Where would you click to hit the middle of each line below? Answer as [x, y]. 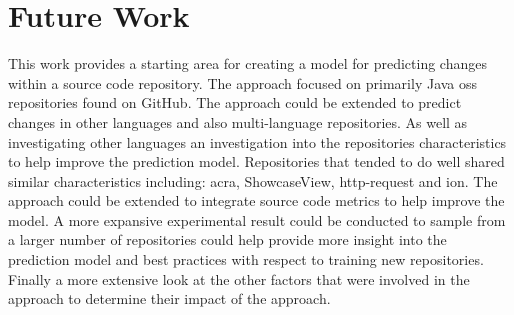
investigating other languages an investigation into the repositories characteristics [257, 141]
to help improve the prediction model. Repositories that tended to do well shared [256, 161]
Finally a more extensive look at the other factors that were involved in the [239, 278]
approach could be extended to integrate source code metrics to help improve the [256, 200]
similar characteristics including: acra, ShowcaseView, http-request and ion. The [253, 180]
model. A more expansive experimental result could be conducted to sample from [257, 219]
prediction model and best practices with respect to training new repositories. [246, 259]
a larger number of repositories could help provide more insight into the [227, 239]
